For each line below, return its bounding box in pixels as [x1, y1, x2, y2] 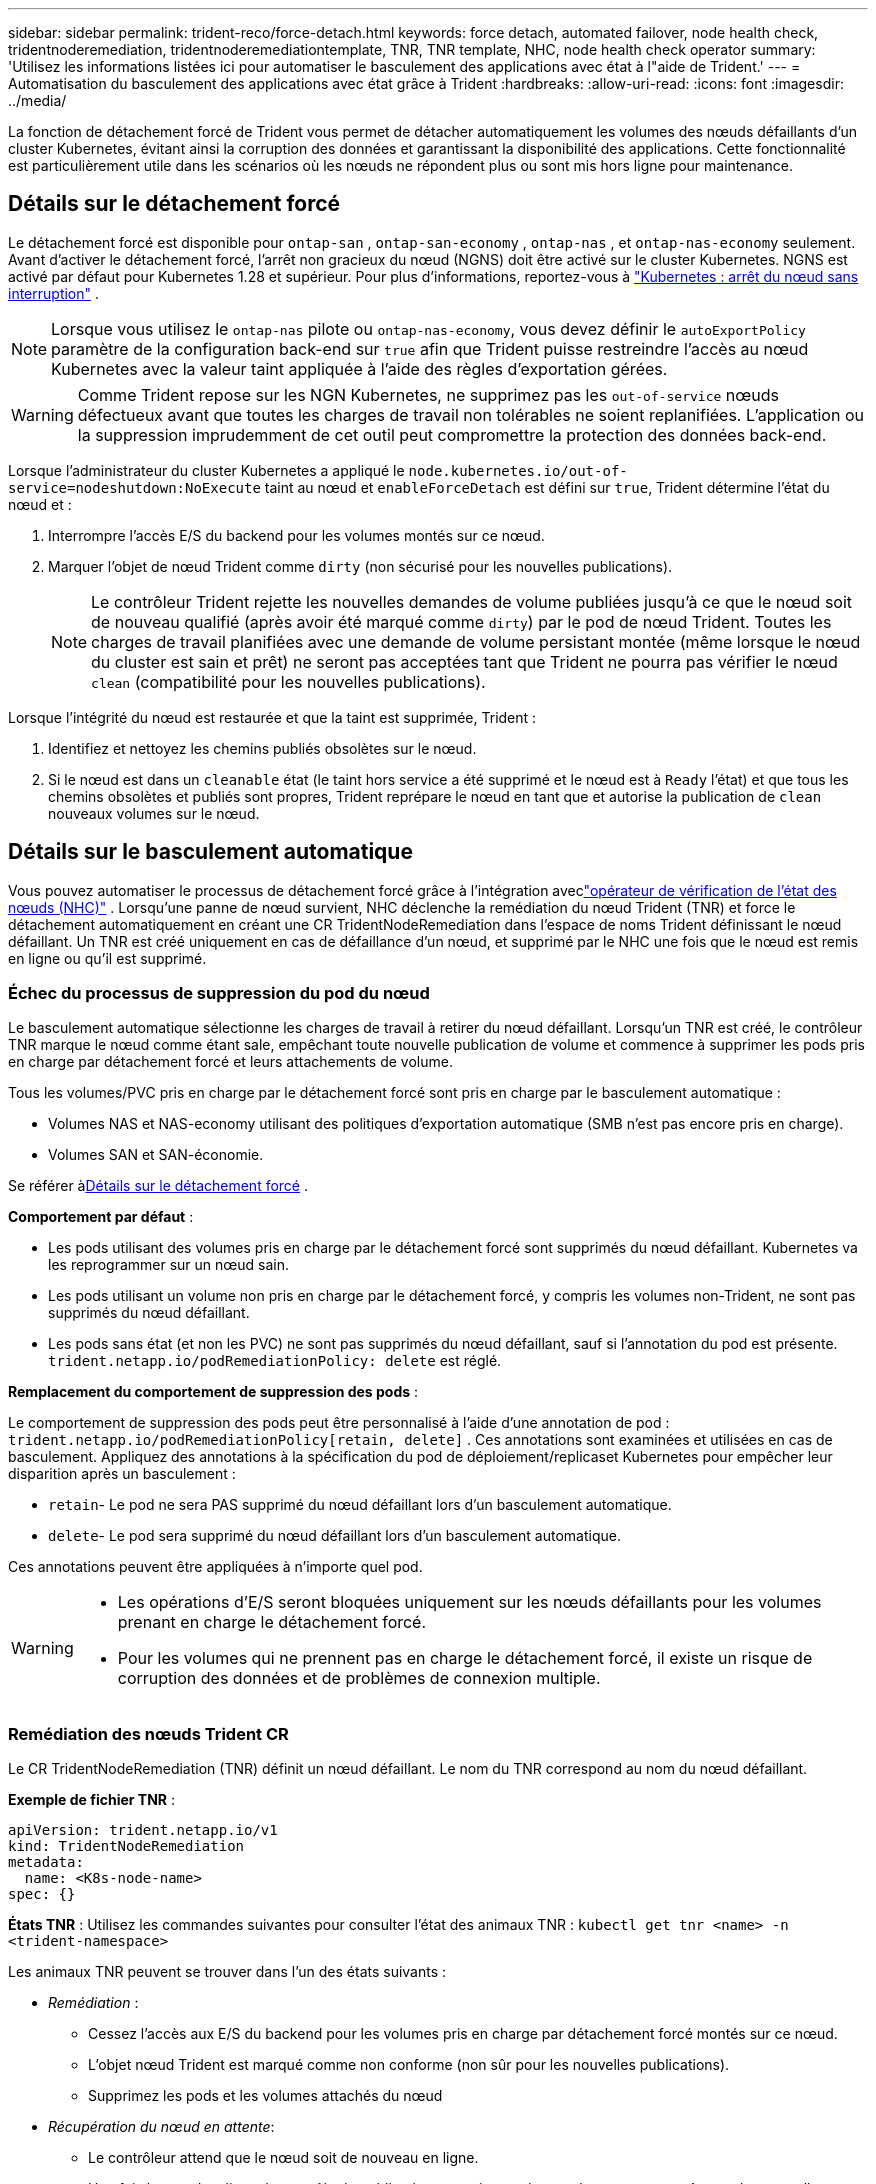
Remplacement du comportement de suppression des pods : [8, 1383, 419, 1401]
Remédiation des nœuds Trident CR [8, 1723, 289, 1744]
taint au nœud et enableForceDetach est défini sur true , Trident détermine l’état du [264, 478, 830, 496]
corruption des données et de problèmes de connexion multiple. [117, 1668, 601, 1689]
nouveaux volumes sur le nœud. [48, 804, 260, 822]
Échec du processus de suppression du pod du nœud [8, 983, 430, 1004]
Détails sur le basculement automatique [8, 839, 413, 865]
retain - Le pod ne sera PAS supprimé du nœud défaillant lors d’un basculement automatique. [48, 1496, 672, 1514]
